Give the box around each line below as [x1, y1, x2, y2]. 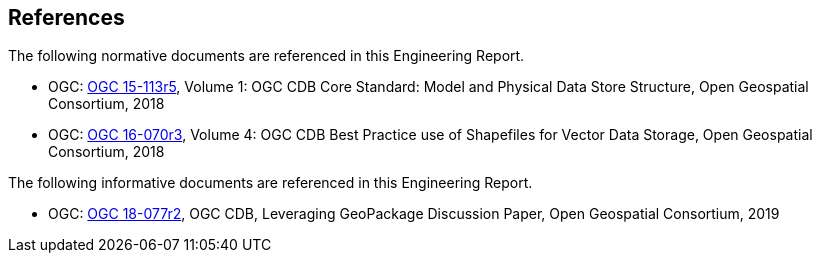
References [8, 5, 125, 30]
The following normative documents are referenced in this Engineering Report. [8, 47, 525, 65]
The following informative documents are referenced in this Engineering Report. [8, 174, 533, 192]
